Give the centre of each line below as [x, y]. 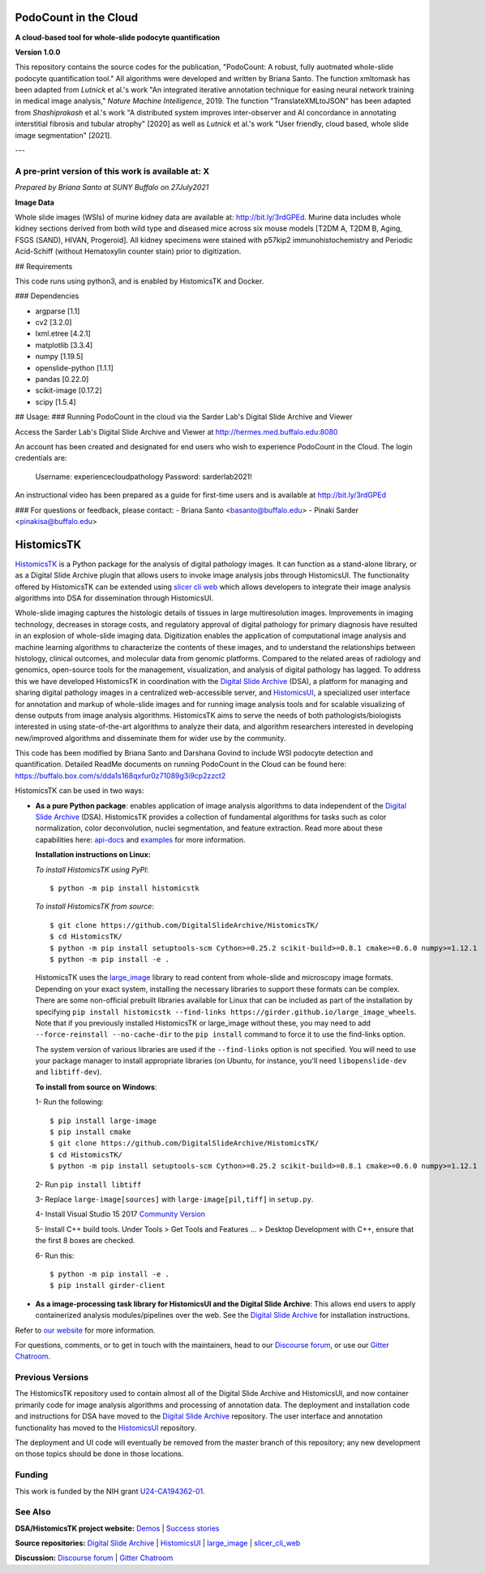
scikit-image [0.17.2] [69, 391]
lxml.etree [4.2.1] [63, 334]
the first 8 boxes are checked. [85, 1241]
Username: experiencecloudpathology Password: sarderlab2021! [144, 476]
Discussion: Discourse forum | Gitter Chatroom [94, 1558]
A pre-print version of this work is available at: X [112, 171]
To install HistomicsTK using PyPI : [92, 869]
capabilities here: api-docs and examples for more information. [140, 839]
